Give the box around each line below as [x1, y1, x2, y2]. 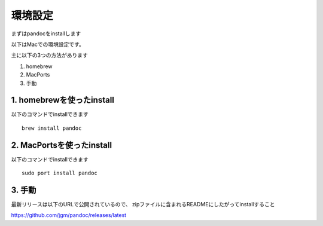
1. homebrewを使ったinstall [11, 95, 115, 105]
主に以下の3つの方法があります [11, 51, 88, 59]
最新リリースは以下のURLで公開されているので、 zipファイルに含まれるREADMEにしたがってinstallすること [11, 201, 275, 207]
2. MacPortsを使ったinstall [11, 140, 112, 150]
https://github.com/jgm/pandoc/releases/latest [11, 212, 127, 219]
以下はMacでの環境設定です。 [11, 41, 85, 48]
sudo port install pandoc [22, 170, 98, 176]
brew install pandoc [22, 124, 82, 132]
